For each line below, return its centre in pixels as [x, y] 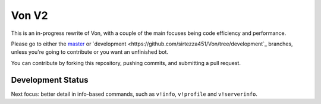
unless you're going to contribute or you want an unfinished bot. [90, 52]
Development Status [50, 80]
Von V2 [29, 15]
